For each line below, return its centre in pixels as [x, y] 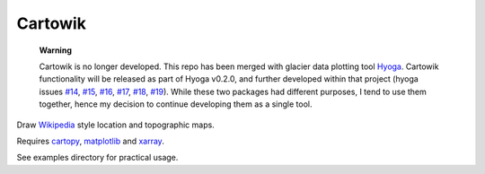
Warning [55, 50]
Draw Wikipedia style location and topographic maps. [115, 125]
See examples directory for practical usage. [97, 158]
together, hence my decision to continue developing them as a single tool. [176, 104]
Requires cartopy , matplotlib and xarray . [91, 141]
